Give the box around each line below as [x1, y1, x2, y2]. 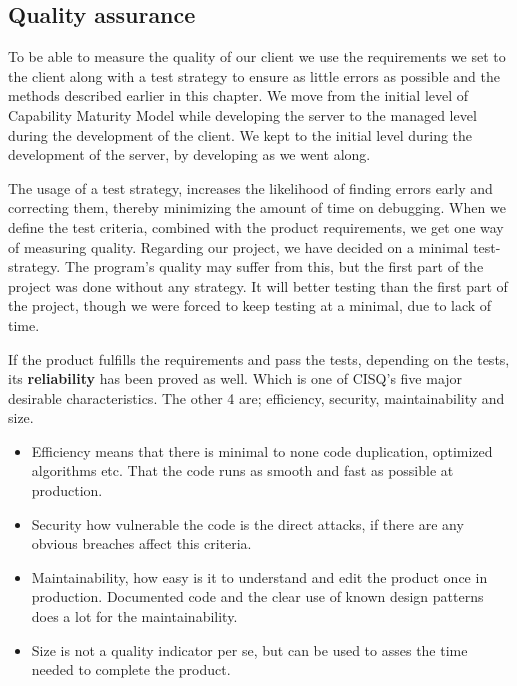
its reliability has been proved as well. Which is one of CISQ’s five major [8, 368, 463, 389]
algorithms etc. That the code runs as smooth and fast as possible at [31, 460, 454, 481]
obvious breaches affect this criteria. [31, 533, 252, 554]
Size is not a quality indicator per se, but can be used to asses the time [31, 639, 468, 660]
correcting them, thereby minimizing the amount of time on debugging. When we [8, 197, 506, 218]
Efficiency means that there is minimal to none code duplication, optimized [31, 440, 493, 461]
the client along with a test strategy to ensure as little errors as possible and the [8, 65, 500, 86]
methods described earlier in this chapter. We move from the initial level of [8, 85, 469, 106]
